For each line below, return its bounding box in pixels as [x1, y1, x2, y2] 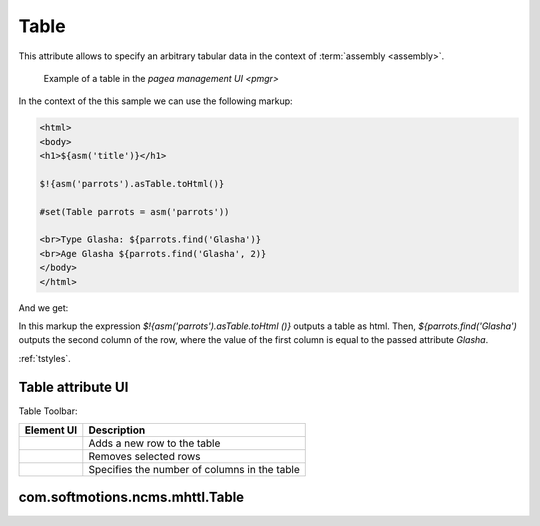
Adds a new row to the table [88, 436, 221, 450]
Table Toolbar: [18, 405, 78, 417]
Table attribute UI [18, 378, 129, 395]
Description [88, 423, 146, 437]
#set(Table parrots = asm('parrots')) [39, 206, 230, 217]
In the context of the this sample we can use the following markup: [18, 95, 294, 107]
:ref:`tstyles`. [18, 352, 72, 364]
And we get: [18, 301, 69, 314]
